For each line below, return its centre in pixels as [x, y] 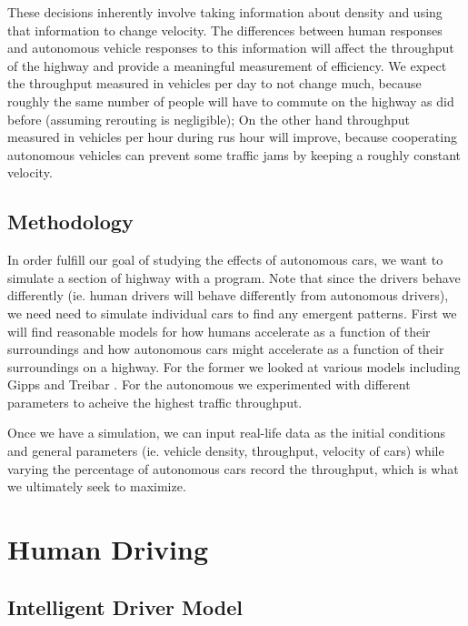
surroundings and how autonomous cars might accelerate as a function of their [226, 349]
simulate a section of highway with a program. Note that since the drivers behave [234, 277]
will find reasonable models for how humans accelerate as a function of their [219, 331]
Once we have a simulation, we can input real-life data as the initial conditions [227, 433]
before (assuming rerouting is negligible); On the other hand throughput [209, 119]
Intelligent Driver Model [125, 606]
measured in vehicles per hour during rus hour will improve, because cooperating [232, 137]
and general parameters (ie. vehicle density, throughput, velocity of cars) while [226, 451]
